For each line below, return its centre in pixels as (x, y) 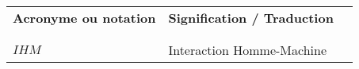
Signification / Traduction (251, 18)
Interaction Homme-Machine (248, 50)
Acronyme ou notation (84, 18)
